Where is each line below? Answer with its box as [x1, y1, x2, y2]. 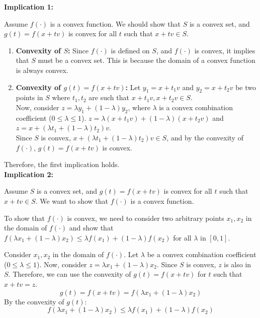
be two [235, 82, 256, 92]
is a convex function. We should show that [50, 18, 181, 29]
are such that [89, 92, 129, 103]
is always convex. [16, 64, 68, 75]
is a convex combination [159, 102, 233, 112]
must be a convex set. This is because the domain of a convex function [38, 55, 255, 65]
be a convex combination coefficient [147, 249, 256, 260]
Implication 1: [4, 2, 53, 12]
